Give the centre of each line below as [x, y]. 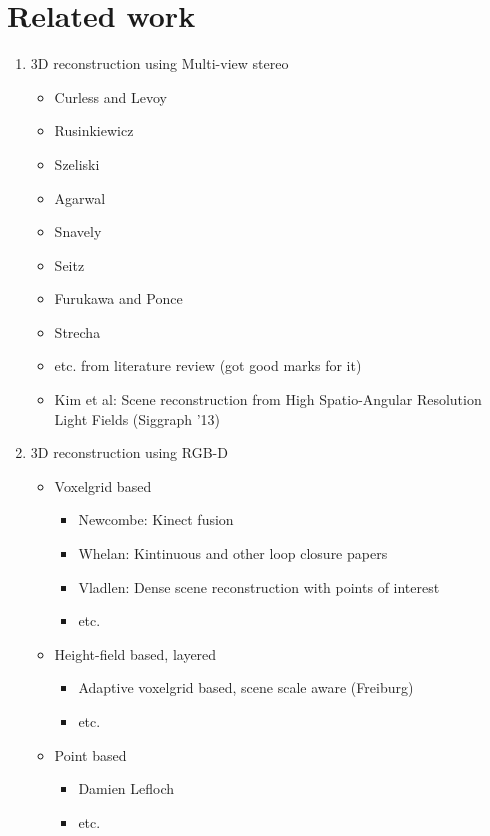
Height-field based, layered [135, 653]
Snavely [78, 231]
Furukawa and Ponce [118, 298]
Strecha [77, 331]
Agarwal [80, 197]
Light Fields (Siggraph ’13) [137, 418]
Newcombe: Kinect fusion [156, 519]
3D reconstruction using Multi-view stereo [159, 63]
